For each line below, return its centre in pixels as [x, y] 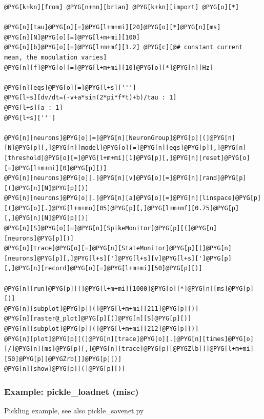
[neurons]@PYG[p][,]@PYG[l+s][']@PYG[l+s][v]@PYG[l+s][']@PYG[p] [118, 258]
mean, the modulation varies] [56, 57]
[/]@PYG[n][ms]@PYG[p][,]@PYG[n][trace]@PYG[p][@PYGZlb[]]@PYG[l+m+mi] [129, 349]
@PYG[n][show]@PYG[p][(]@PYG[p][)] [65, 369]
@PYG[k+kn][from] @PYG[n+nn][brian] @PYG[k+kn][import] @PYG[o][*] [122, 7]
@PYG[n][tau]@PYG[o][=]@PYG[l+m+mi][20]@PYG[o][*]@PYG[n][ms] [113, 27]
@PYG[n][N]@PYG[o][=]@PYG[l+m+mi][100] [72, 37]
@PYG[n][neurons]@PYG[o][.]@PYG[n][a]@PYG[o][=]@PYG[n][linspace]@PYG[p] [133, 198]
